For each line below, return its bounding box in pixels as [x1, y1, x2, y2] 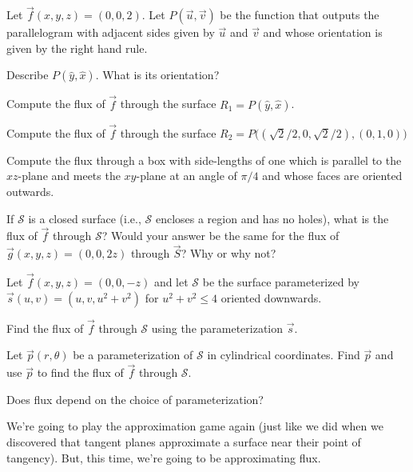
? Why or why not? [181, 245, 276, 262]
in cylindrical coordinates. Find [207, 346, 360, 363]
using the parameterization [151, 319, 284, 336]
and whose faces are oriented [262, 167, 403, 184]
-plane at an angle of [136, 167, 237, 184]
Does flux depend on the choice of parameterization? [6, 390, 264, 407]
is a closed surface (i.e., [28, 210, 141, 226]
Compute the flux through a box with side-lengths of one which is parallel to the [6, 151, 402, 168]
